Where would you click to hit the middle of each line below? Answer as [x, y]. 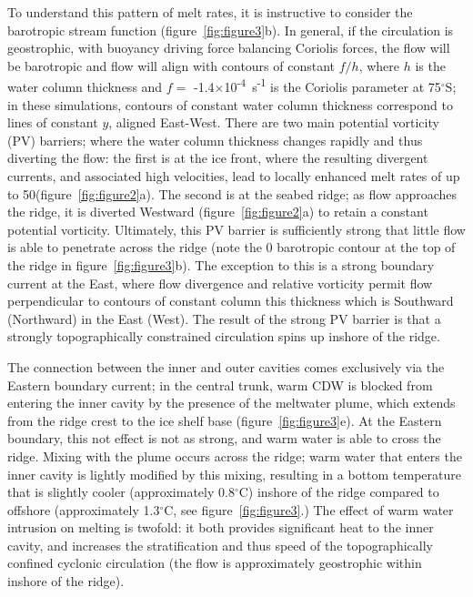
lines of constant [53, 122]
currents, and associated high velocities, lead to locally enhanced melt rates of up [234, 176]
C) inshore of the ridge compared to [339, 492]
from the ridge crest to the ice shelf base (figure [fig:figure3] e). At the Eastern [225, 420]
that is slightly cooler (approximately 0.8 [121, 492]
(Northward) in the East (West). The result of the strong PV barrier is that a [224, 318]
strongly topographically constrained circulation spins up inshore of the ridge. [224, 336]
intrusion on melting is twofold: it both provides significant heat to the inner [221, 527]
